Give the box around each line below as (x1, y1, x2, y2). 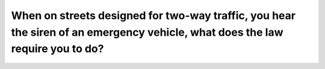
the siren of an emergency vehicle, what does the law (11, 26, 283, 39)
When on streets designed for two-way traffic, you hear (11, 9, 296, 22)
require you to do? (11, 42, 104, 56)
